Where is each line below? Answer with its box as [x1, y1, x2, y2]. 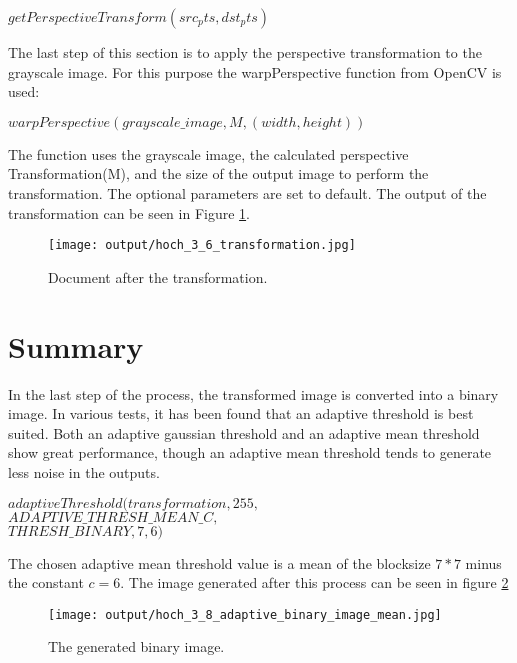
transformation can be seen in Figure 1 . [8, 202, 250, 223]
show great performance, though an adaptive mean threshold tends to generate [8, 442, 492, 463]
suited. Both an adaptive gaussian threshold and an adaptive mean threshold [8, 422, 480, 443]
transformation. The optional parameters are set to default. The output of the [8, 182, 487, 203]
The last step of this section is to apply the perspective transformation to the [8, 42, 482, 62]
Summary [8, 325, 144, 366]
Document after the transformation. [48, 266, 268, 287]
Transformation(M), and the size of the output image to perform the [8, 163, 429, 184]
